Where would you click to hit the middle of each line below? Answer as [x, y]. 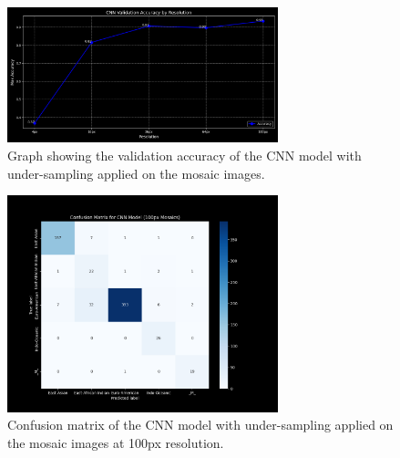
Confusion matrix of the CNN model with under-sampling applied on [200, 425]
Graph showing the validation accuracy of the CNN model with [185, 155]
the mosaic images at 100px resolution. [116, 442]
